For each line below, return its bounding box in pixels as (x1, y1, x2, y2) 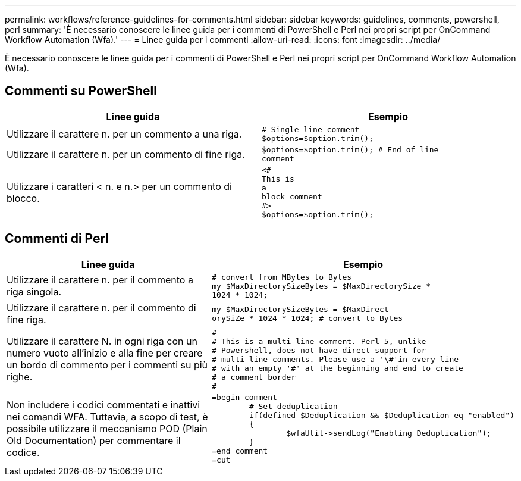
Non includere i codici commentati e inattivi (7, 398, 200, 411)
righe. (7, 371, 33, 383)
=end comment (212, 446, 268, 455)
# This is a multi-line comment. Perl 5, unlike (212, 336, 426, 346)
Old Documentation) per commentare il (7, 434, 181, 446)
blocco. (7, 192, 40, 204)
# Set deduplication (249, 401, 338, 411)
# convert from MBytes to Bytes (212, 272, 352, 282)
